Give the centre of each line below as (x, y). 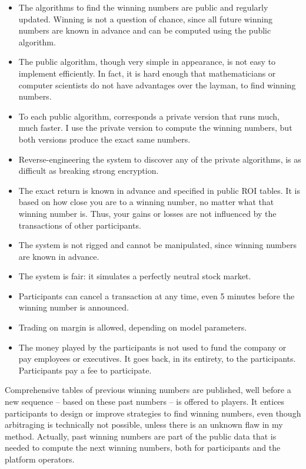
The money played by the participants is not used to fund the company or (152, 347)
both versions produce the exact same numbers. (104, 139)
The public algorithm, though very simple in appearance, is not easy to (147, 62)
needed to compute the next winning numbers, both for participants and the (143, 447)
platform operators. (40, 459)
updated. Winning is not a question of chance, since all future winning (146, 19)
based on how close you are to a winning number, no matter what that (146, 202)
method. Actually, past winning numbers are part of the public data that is (141, 436)
